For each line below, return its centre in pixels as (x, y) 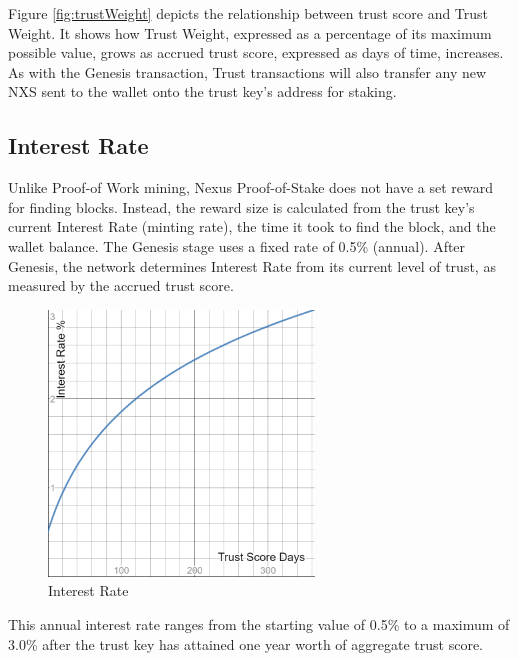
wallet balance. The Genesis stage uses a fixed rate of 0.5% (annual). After (237, 245)
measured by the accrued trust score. (121, 285)
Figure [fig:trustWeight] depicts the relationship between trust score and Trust (248, 13)
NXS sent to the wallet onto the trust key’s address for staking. (202, 91)
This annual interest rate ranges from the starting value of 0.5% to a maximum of (259, 624)
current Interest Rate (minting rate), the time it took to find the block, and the (252, 226)
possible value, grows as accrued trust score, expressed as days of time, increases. (256, 52)
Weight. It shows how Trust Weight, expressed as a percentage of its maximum (250, 32)
